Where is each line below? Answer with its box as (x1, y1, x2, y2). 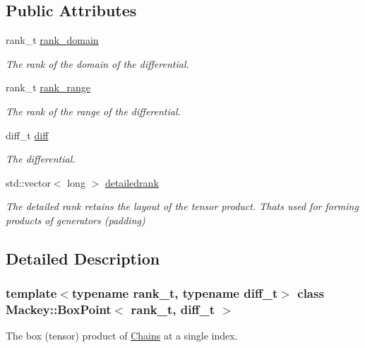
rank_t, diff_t (131, 301, 215, 318)
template (6, 284, 57, 302)
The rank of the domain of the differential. (6, 56, 189, 71)
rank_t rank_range (6, 80, 90, 95)
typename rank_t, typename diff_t (71, 284, 278, 302)
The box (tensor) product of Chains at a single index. (6, 328, 238, 343)
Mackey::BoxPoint (6, 301, 112, 318)
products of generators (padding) (6, 212, 145, 227)
